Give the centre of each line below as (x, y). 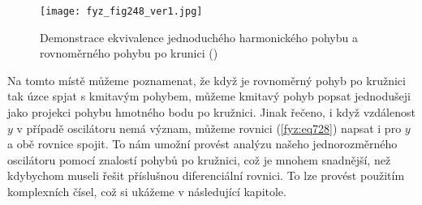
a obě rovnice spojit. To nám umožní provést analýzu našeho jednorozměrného (202, 144)
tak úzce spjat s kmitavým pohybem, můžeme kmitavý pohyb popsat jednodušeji (209, 96)
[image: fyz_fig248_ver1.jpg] (121, 11)
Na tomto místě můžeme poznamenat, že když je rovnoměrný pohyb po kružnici (207, 80)
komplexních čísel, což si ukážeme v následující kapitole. (147, 191)
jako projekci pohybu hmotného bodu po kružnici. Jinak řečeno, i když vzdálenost (211, 112)
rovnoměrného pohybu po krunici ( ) (129, 53)
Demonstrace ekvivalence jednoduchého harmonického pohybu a (199, 37)
